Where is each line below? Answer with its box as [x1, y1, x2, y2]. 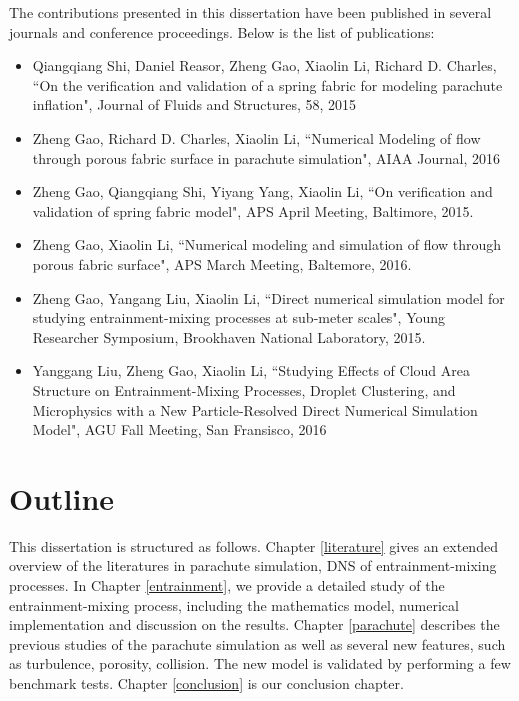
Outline [9, 477, 115, 518]
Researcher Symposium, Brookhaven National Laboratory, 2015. [32, 326, 426, 347]
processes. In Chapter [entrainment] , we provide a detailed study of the [9, 575, 445, 595]
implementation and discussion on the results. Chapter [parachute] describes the [9, 614, 500, 635]
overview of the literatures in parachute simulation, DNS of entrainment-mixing [9, 555, 497, 576]
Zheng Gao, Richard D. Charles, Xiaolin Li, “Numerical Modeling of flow [32, 127, 481, 148]
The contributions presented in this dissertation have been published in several [9, 2, 492, 22]
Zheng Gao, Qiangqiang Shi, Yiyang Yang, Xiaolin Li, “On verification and [32, 181, 493, 202]
